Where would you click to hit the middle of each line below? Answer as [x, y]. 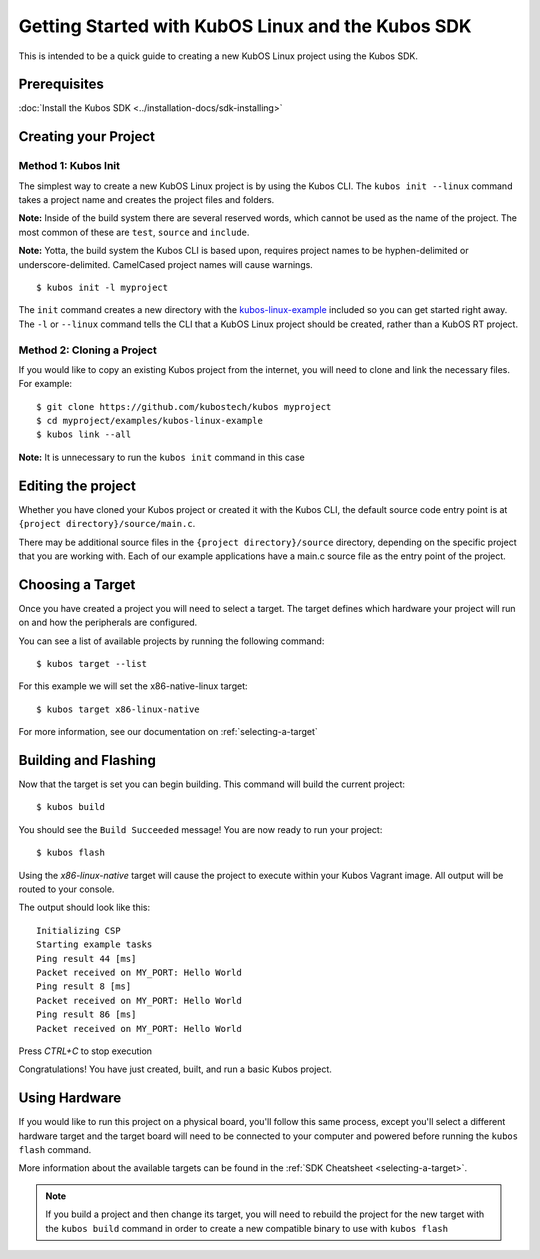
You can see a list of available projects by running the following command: [171, 641]
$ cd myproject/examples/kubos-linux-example [150, 421]
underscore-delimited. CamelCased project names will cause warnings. [166, 264]
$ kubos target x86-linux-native [118, 709]
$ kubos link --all [84, 434]
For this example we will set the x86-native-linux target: [133, 686]
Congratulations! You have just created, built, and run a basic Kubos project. [175, 1069]
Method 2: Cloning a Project [87, 350]
